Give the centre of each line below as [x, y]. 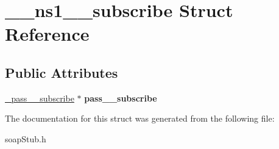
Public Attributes [62, 72]
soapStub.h [26, 138]
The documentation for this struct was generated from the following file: [140, 118]
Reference [47, 34]
